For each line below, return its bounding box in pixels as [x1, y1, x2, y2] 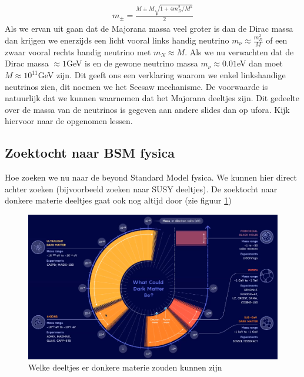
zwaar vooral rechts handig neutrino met [5, 45, 151, 58]
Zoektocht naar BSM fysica [5, 144, 175, 162]
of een [266, 34, 288, 46]
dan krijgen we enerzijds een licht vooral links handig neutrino [5, 34, 229, 46]
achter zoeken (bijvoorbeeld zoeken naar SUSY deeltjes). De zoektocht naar [5, 182, 278, 195]
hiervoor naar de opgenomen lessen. [5, 115, 133, 127]
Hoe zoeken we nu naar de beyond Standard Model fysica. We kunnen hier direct [5, 171, 297, 184]
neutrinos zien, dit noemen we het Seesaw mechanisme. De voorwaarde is [5, 80, 268, 92]
